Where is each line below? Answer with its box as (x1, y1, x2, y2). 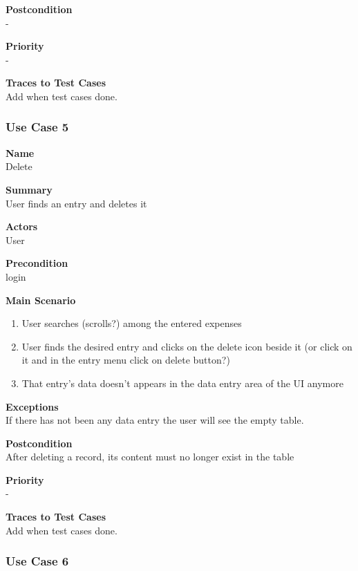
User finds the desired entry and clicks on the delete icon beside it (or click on (21, 339, 352, 353)
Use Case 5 (6, 118, 69, 135)
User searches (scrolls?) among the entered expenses (21, 316, 242, 330)
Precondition (6, 256, 68, 270)
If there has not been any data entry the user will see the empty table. (6, 413, 304, 427)
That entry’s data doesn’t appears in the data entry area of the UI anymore (21, 375, 343, 390)
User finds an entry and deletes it (6, 196, 147, 210)
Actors (6, 219, 38, 234)
